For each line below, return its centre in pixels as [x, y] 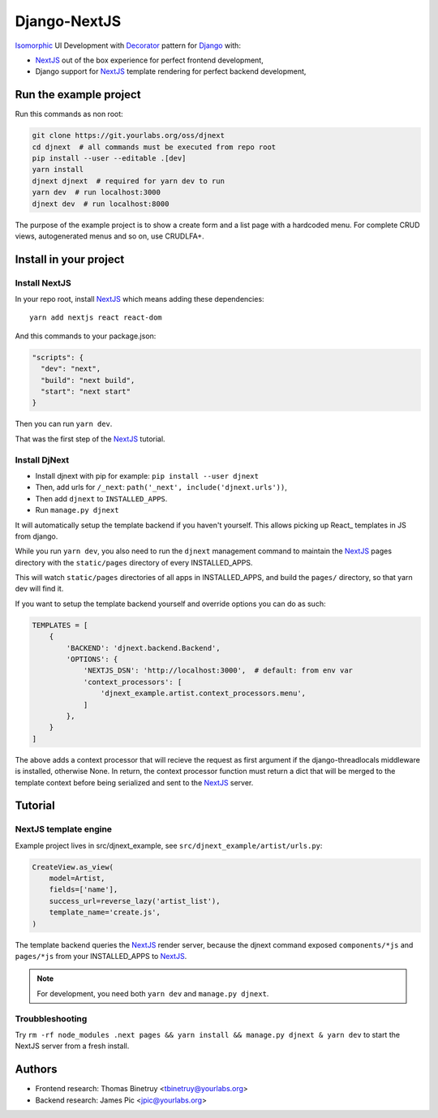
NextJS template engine [64, 829]
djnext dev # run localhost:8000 [101, 204]
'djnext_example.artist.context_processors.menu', [203, 693]
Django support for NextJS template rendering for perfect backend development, [171, 71]
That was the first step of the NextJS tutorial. [90, 439]
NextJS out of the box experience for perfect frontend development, [149, 60]
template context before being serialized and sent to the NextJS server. [134, 782]
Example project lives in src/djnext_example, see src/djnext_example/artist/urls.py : [169, 845]
